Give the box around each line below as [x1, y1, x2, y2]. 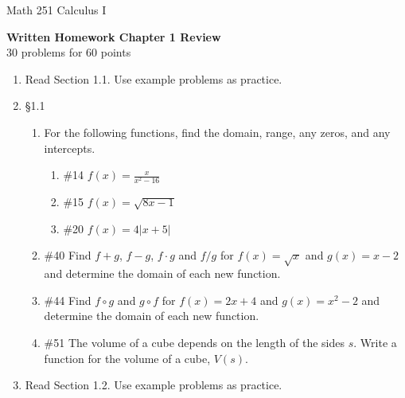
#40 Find [44, 247, 92, 263]
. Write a [353, 334, 397, 351]
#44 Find [44, 291, 92, 308]
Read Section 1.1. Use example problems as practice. [25, 70, 282, 87]
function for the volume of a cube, [44, 349, 211, 366]
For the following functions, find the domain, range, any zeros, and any [44, 123, 391, 140]
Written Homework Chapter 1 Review [6, 28, 221, 45]
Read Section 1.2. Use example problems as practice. [25, 377, 282, 393]
